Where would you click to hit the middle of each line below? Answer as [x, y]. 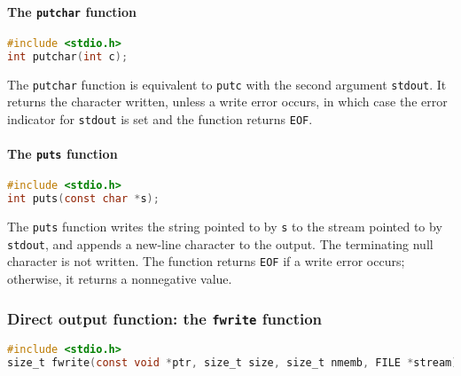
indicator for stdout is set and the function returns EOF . [160, 118]
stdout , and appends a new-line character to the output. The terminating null [220, 243]
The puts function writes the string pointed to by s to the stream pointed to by [225, 227]
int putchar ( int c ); [68, 56]
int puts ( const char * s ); [83, 199]
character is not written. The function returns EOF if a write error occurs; [206, 261]
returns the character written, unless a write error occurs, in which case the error [227, 102]
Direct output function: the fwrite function [165, 318]
